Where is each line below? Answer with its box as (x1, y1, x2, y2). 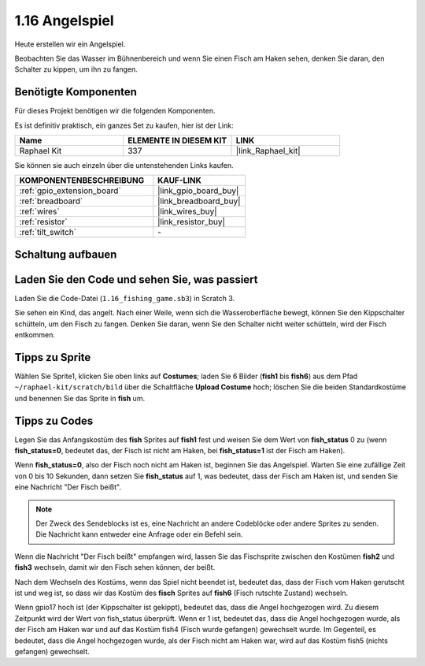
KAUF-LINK (157, 175, 202, 186)
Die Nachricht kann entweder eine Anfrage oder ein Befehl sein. (35, 530, 243, 539)
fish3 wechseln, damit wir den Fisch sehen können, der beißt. (14, 563, 216, 572)
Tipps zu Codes (14, 414, 94, 427)
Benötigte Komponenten (14, 85, 138, 99)
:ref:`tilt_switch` (19, 227, 77, 238)
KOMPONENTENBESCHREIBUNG (19, 175, 145, 186)
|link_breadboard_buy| (157, 195, 241, 206)
